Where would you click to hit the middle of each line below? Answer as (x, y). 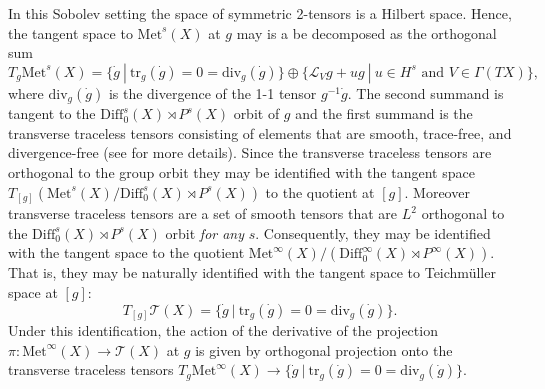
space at (33, 291)
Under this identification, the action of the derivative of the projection (223, 330)
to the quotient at (320, 191)
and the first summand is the (384, 113)
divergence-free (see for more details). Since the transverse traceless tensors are (250, 152)
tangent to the (52, 113)
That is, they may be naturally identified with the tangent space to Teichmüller (252, 272)
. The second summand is (425, 92)
